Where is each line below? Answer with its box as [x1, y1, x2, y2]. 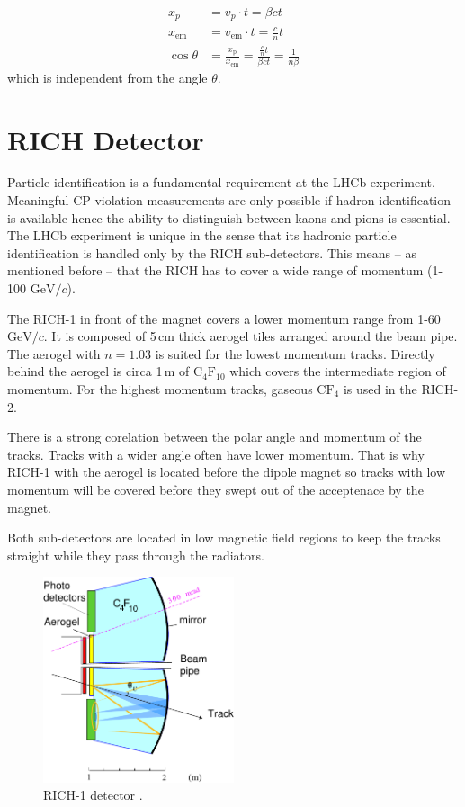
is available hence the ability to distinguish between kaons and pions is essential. [7, 208, 451, 227]
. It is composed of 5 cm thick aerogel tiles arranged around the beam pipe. [43, 327, 458, 345]
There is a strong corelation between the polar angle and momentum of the [7, 427, 422, 446]
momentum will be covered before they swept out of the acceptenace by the [7, 480, 424, 498]
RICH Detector [7, 121, 204, 157]
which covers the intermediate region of [229, 362, 446, 381]
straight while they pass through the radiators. [7, 545, 264, 564]
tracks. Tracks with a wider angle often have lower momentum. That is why [7, 444, 425, 463]
